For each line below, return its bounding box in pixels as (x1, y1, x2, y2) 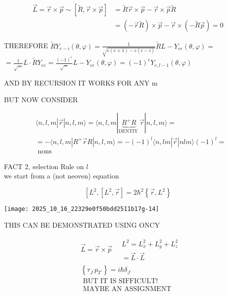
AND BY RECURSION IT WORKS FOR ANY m (4, 78, 158, 88)
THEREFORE (4, 40, 48, 51)
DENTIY (118, 129, 138, 134)
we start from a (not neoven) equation (4, 171, 119, 181)
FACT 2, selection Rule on (4, 161, 84, 171)
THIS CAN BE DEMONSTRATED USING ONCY (4, 219, 160, 230)
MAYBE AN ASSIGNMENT (83, 285, 171, 293)
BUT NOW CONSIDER (4, 94, 78, 104)
